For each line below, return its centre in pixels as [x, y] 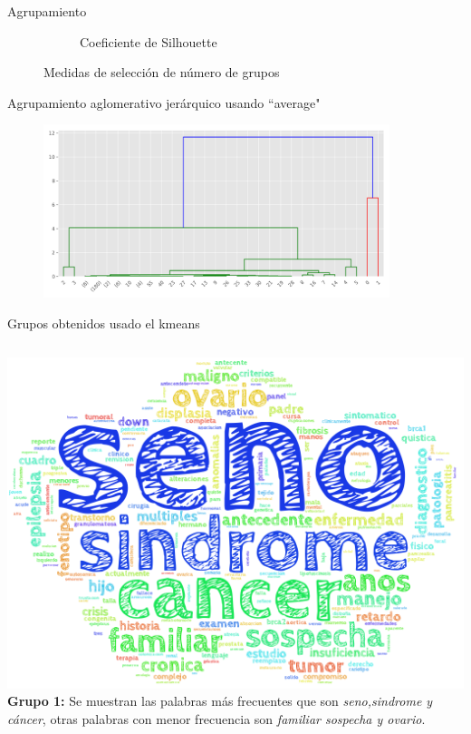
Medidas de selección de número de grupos [162, 72]
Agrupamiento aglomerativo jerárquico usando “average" [164, 102]
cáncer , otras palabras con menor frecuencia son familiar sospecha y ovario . [216, 718]
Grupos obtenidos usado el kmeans [104, 323]
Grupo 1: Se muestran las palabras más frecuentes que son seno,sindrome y [220, 701]
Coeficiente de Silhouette [149, 41]
